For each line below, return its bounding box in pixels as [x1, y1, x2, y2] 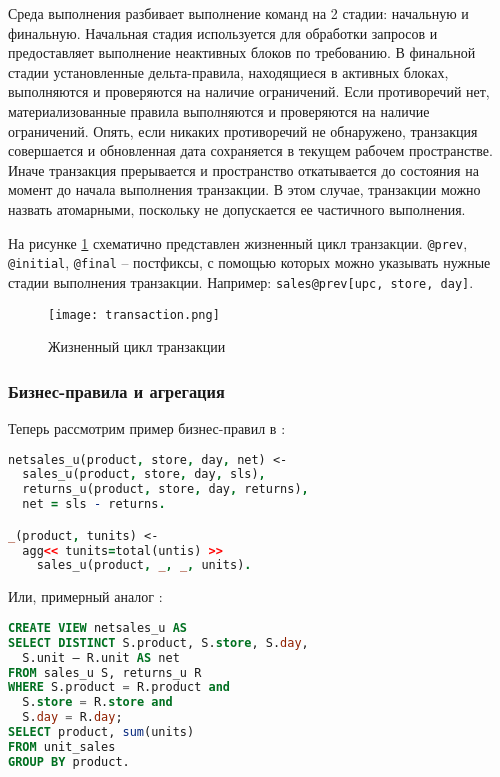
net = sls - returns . [22, 497, 166, 512]
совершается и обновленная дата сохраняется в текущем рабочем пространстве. [8, 140, 493, 161]
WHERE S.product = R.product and [8, 680, 230, 695]
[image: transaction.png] [48, 307, 220, 322]
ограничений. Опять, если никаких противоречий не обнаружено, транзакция [8, 120, 478, 141]
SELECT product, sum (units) [8, 725, 195, 740]
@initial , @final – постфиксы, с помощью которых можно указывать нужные [8, 252, 491, 273]
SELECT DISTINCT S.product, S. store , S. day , [8, 635, 309, 650]
